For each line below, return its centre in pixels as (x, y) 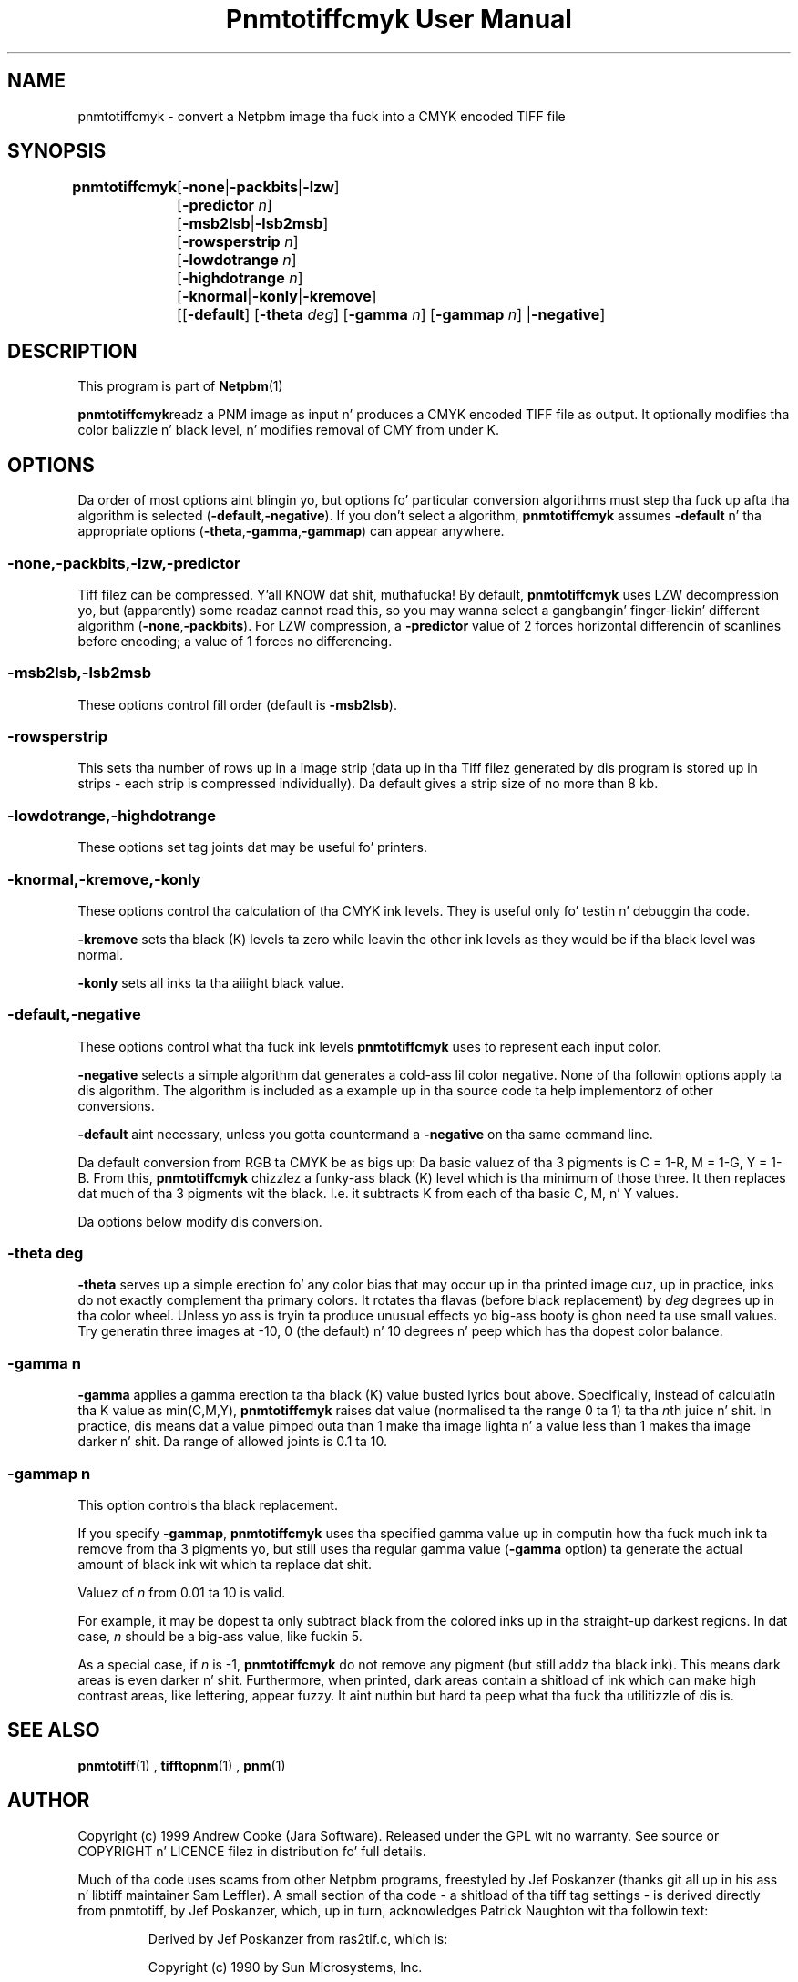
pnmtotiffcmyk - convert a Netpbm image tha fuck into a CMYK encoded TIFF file (322, 116)
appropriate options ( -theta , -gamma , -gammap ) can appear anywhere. (291, 531)
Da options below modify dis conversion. (200, 1221)
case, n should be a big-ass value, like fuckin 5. (220, 1636)
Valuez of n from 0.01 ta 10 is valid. (182, 1592)
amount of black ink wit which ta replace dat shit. (225, 1564)
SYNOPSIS (57, 151)
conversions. (116, 1105)
